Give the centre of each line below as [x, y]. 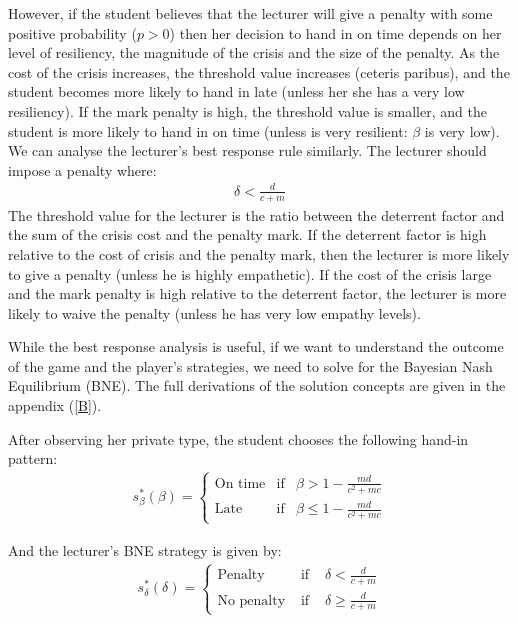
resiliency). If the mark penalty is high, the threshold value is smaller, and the [247, 110]
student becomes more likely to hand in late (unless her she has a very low [236, 91]
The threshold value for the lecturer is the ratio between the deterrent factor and [256, 214]
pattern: [33, 458]
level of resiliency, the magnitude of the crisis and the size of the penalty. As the [254, 52]
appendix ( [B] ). [55, 405]
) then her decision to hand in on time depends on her [335, 32]
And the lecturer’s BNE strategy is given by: [145, 549]
